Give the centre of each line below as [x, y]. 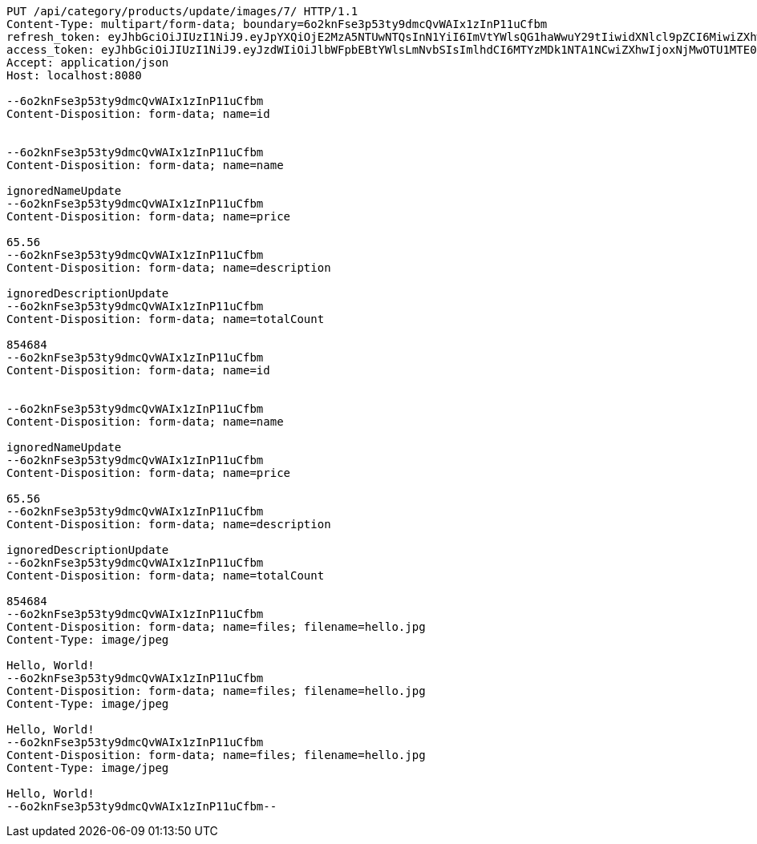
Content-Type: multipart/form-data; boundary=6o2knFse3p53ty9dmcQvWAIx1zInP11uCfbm [277, 24]
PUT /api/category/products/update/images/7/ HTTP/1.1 [182, 11]
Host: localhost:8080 [74, 75]
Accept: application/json [88, 63]
